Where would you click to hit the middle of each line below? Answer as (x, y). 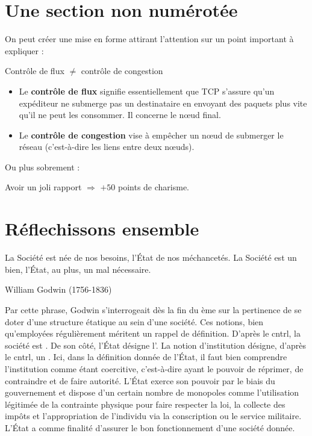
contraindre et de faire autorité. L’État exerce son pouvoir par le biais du (140, 380)
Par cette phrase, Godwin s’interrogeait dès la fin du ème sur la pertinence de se (153, 309)
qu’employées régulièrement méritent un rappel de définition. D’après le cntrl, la (153, 333)
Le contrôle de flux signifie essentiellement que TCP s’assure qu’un (147, 91)
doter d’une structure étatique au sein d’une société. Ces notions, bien (134, 321)
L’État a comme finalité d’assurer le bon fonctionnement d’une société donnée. (150, 427)
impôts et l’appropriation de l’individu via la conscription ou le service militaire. (153, 416)
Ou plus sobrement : (42, 167)
